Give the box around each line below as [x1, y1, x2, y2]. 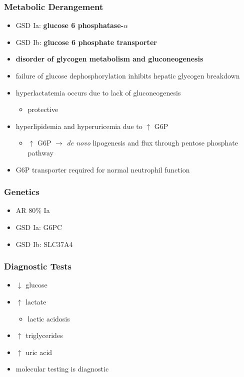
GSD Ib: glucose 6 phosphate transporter [15, 36, 157, 47]
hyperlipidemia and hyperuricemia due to [15, 120, 142, 131]
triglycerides [25, 330, 63, 340]
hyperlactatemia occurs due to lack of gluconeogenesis [15, 87, 181, 97]
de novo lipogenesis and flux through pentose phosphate [66, 137, 238, 148]
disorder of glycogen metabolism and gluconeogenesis [15, 53, 203, 64]
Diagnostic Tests [4, 260, 71, 272]
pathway [27, 147, 53, 157]
